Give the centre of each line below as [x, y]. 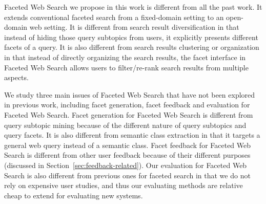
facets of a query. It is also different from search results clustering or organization [132, 47]
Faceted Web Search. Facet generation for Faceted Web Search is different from [129, 114]
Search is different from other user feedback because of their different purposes [127, 155]
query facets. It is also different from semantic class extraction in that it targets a [132, 135]
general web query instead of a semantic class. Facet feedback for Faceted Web [128, 145]
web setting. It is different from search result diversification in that [134, 27]
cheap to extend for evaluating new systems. [74, 195]
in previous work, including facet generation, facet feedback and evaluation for [127, 105]
